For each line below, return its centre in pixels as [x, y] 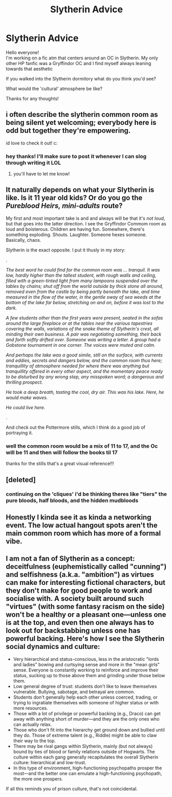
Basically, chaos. [24, 240]
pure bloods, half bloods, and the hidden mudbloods [72, 500]
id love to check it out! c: [32, 143]
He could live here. [26, 407]
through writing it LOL [33, 162]
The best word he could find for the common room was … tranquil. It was [83, 269]
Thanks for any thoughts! [32, 98]
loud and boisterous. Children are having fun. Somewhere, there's [75, 229]
